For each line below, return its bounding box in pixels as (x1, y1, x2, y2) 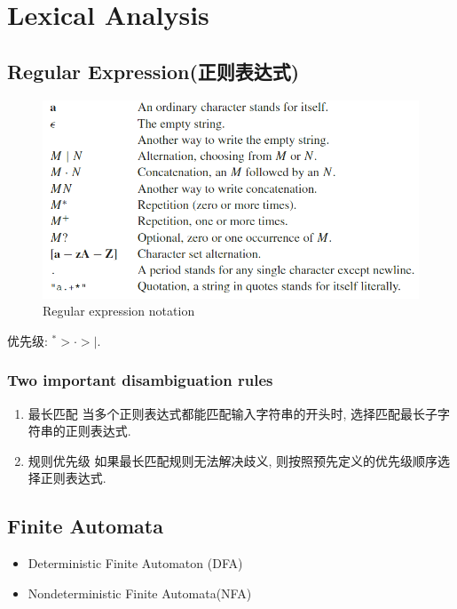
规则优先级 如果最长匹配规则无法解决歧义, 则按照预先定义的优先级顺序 (28, 451, 438, 469)
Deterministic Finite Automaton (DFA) (28, 554, 243, 573)
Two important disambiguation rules (7, 369, 273, 391)
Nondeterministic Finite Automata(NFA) (28, 583, 252, 602)
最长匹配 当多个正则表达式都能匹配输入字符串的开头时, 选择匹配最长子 (28, 404, 438, 422)
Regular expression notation (43, 301, 195, 320)
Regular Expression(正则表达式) (7, 57, 300, 84)
